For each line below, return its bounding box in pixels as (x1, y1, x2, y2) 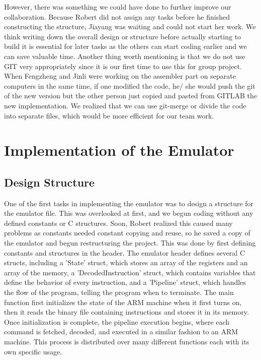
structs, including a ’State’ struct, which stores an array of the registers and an (4, 257, 248, 268)
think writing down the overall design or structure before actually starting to (4, 31, 241, 41)
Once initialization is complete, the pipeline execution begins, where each (4, 316, 230, 327)
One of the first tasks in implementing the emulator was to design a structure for (4, 198, 254, 208)
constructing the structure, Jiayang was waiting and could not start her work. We (4, 21, 256, 32)
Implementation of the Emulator (4, 140, 234, 160)
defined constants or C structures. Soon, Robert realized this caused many (4, 217, 233, 228)
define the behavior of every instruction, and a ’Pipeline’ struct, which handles (4, 277, 246, 287)
